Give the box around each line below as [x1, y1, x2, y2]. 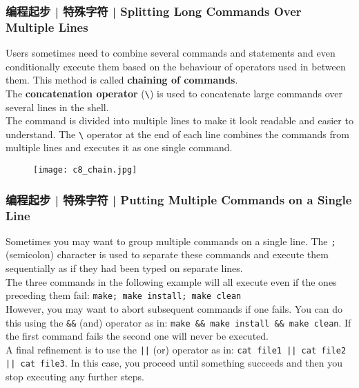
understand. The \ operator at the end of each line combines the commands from [6, 126, 349, 141]
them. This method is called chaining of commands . [6, 72, 238, 87]
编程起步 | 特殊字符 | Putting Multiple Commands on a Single [6, 191, 352, 208]
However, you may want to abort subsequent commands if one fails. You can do [6, 301, 343, 316]
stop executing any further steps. [6, 369, 144, 384]
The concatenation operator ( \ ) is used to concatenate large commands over [6, 86, 343, 100]
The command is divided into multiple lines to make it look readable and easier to [6, 113, 353, 128]
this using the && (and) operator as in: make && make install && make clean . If [6, 315, 351, 329]
